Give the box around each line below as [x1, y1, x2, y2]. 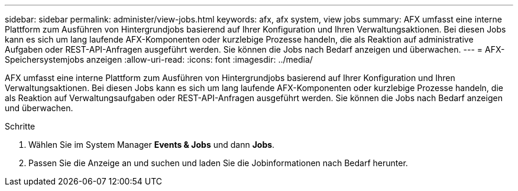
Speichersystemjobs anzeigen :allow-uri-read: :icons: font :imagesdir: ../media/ [5, 54, 313, 64]
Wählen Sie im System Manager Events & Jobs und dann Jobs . [28, 140, 275, 150]
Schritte [5, 121, 35, 131]
